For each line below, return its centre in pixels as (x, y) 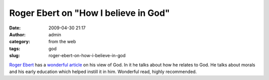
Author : (17, 34)
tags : (15, 48)
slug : (14, 56)
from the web (62, 42)
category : (20, 42)
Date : (15, 28)
